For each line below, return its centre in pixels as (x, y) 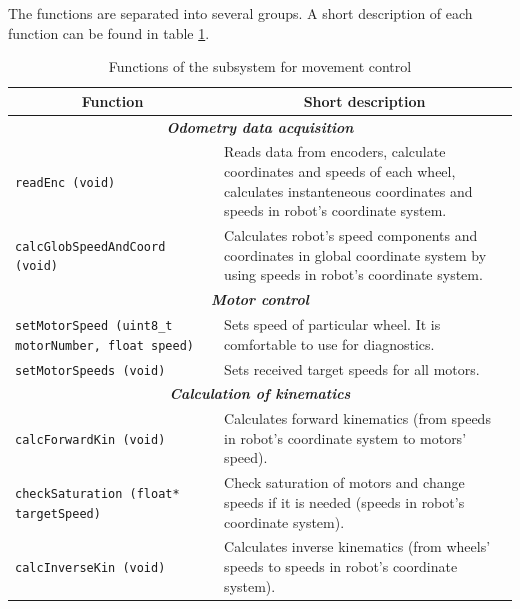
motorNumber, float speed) (104, 345)
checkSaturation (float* (97, 494)
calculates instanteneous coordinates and (348, 190)
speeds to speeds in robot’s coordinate (341, 565)
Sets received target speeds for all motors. (352, 368)
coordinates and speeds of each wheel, (340, 171)
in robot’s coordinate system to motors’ (345, 437)
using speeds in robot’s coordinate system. (353, 274)
